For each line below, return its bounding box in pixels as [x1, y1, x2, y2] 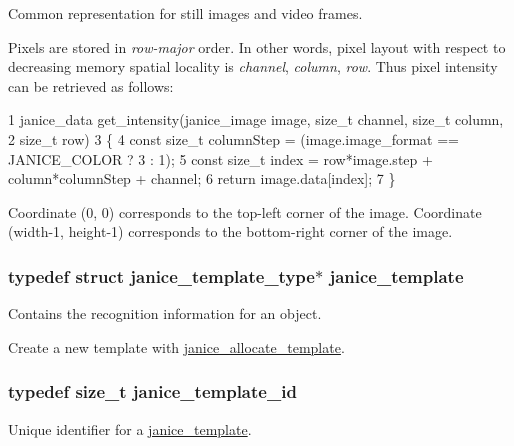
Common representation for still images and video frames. [8, 3, 363, 23]
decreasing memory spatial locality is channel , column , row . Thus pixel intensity [8, 56, 498, 77]
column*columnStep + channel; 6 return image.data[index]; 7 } [8, 168, 396, 189]
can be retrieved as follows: [8, 75, 174, 96]
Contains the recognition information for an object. [8, 303, 322, 324]
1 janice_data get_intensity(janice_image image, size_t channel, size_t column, [8, 109, 504, 130]
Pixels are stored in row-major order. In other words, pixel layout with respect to [8, 36, 506, 57]
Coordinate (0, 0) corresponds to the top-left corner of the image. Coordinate [8, 201, 482, 222]
